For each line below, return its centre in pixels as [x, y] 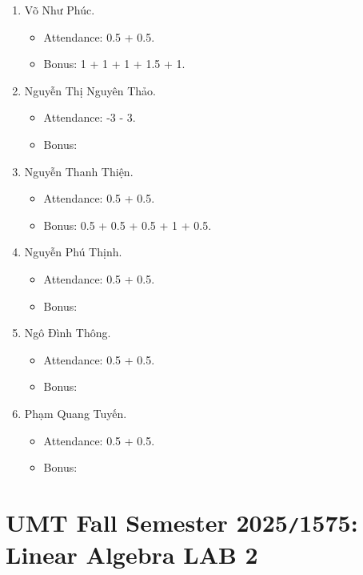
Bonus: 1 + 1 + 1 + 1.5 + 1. [114, 64]
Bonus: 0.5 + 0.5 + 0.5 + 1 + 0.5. [128, 225]
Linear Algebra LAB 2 [132, 555]
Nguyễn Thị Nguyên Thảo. [90, 90]
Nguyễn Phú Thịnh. [73, 252]
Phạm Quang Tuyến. [76, 413]
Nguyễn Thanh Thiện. [79, 171]
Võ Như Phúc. [60, 10]
